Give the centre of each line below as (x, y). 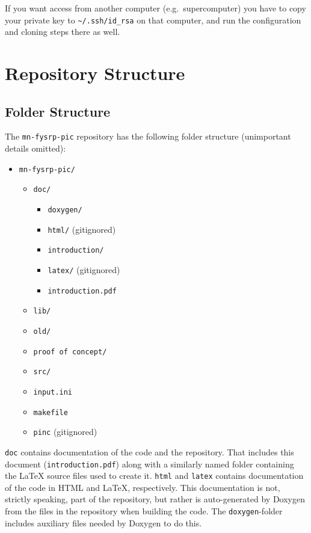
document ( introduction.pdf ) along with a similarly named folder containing (149, 464)
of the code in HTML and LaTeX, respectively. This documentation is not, (143, 487)
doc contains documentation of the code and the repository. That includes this (149, 451)
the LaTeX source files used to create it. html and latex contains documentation (154, 476)
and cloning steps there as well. (63, 32)
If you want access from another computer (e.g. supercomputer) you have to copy (155, 8)
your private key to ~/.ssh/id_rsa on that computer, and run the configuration (153, 20)
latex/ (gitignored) (84, 269)
